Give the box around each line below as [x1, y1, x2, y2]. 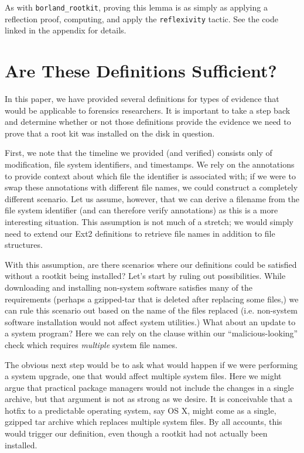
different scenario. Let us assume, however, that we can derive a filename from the [5, 192, 300, 205]
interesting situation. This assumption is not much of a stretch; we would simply [5, 215, 294, 227]
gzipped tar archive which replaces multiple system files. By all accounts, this [5, 415, 282, 428]
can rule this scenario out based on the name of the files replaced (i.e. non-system [5, 304, 298, 316]
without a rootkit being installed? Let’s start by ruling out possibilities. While [5, 270, 286, 282]
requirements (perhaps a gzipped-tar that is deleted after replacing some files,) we [5, 292, 299, 305]
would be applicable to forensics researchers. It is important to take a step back [5, 104, 291, 116]
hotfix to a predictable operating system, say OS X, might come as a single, [5, 404, 276, 416]
